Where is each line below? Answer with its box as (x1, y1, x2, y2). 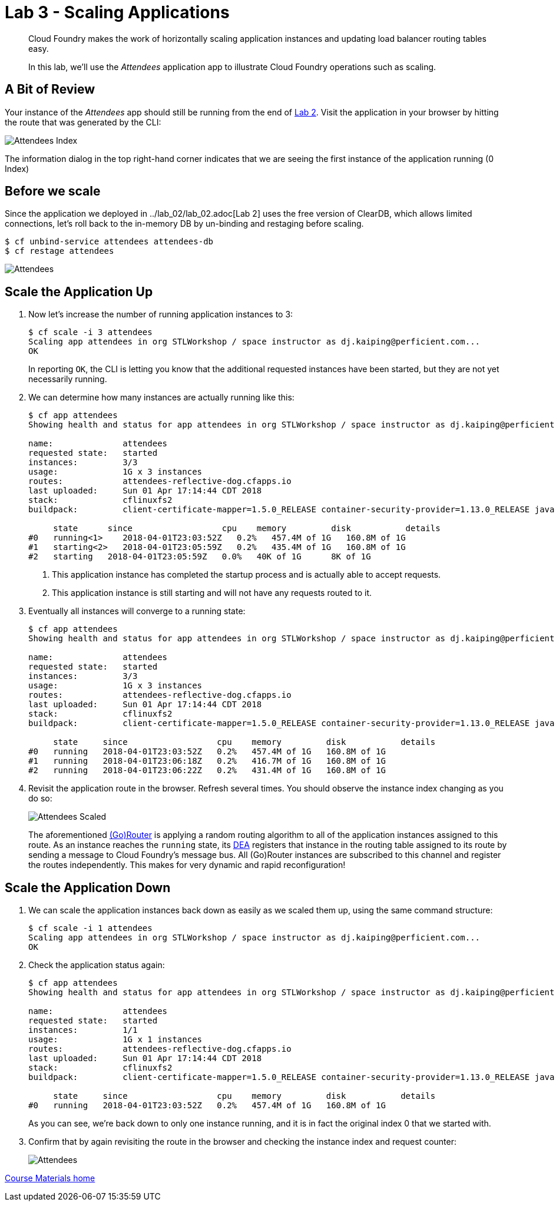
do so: (28, 793, 52, 804)
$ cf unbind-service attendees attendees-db (5, 237, 214, 247)
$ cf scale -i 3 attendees (28, 327, 153, 337)
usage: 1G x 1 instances (28, 1035, 203, 1045)
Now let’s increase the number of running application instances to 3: (28, 309, 293, 320)
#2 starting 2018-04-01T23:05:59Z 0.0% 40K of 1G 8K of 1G (28, 552, 371, 562)
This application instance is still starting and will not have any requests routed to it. (52, 588, 372, 598)
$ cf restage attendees (5, 246, 114, 256)
